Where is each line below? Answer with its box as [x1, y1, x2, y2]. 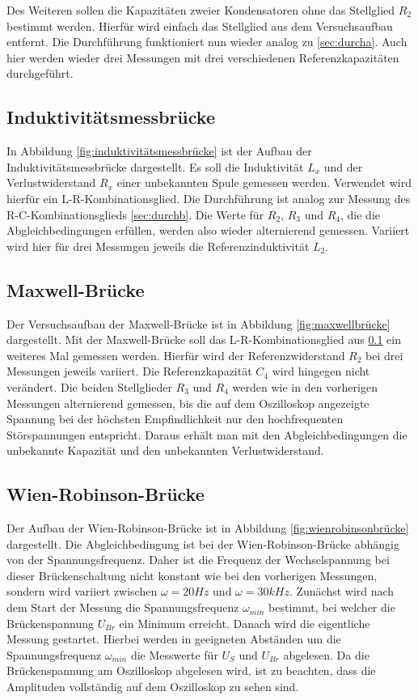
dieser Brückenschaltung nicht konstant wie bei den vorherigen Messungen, [6, 566, 378, 583]
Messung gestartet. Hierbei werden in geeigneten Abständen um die [6, 630, 341, 647]
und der [323, 158, 363, 175]
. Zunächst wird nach [289, 583, 395, 600]
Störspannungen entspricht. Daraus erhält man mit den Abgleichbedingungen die [6, 426, 407, 443]
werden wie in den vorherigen [232, 378, 378, 395]
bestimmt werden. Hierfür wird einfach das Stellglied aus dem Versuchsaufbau [6, 17, 393, 34]
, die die [340, 206, 380, 223]
